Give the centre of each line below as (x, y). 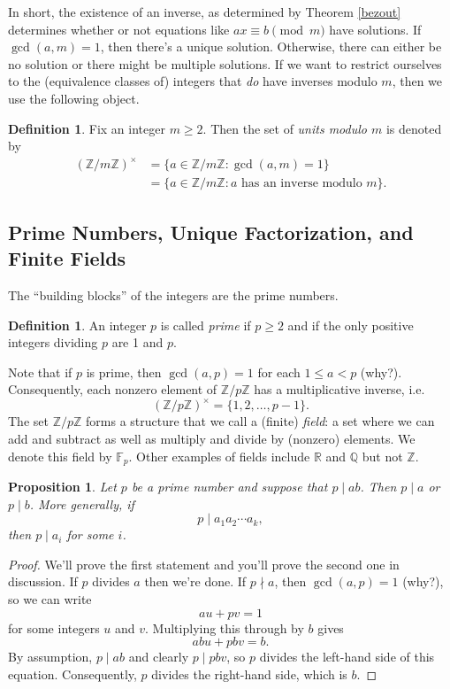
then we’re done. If (195, 581)
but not (382, 456)
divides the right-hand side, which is (249, 674)
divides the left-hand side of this (347, 657)
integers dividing (53, 342)
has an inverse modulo (301, 184)
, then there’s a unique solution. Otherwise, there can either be (271, 46)
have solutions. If (375, 29)
